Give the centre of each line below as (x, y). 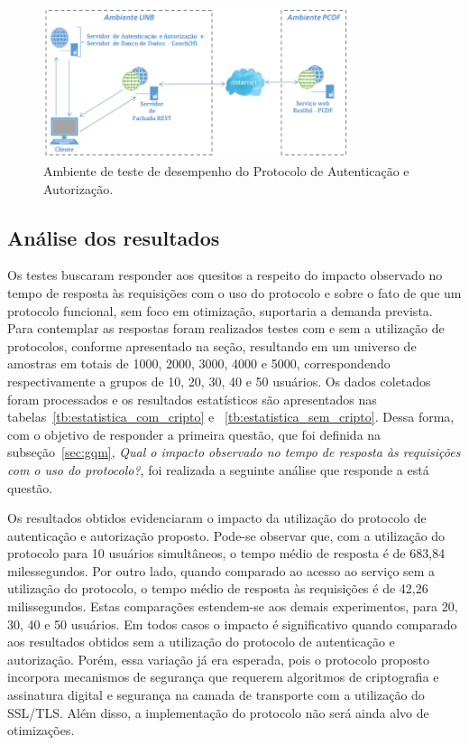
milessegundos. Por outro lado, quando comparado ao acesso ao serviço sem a (221, 570)
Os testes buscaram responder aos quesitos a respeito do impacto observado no (225, 275)
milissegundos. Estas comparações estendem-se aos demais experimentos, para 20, (233, 606)
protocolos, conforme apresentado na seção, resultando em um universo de (212, 345)
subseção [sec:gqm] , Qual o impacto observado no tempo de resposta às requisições (234, 452)
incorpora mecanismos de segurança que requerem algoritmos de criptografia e (223, 677)
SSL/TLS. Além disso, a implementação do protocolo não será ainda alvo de (218, 712)
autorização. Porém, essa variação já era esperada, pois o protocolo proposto (218, 659)
